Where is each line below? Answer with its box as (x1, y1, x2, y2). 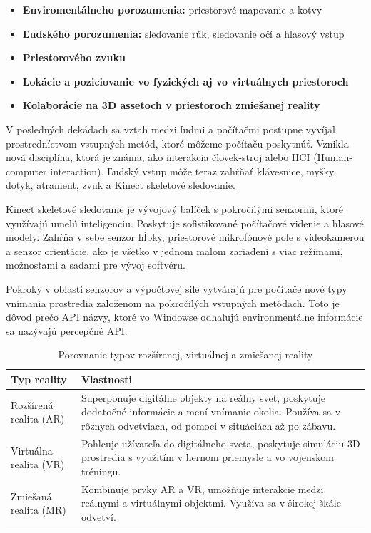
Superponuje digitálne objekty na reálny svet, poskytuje (81, 390, 326, 405)
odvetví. (81, 509, 116, 524)
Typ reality (11, 371, 67, 386)
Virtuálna (11, 443, 53, 457)
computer (6, 163, 47, 178)
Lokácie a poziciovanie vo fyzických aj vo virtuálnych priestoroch (22, 73, 349, 88)
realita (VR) (11, 457, 65, 472)
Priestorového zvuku (22, 50, 126, 65)
